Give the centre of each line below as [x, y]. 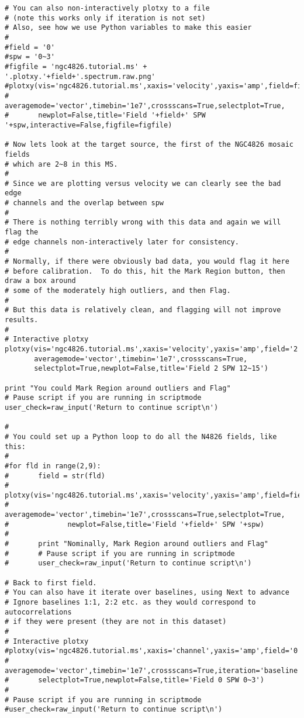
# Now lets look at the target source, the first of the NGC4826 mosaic [149, 145]
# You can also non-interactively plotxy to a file [107, 8]
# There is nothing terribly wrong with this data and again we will [143, 222]
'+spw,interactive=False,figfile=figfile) [89, 125]
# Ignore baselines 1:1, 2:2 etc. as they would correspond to [130, 603]
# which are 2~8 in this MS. [61, 164]
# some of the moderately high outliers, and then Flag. [118, 291]
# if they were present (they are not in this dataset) [116, 622]
